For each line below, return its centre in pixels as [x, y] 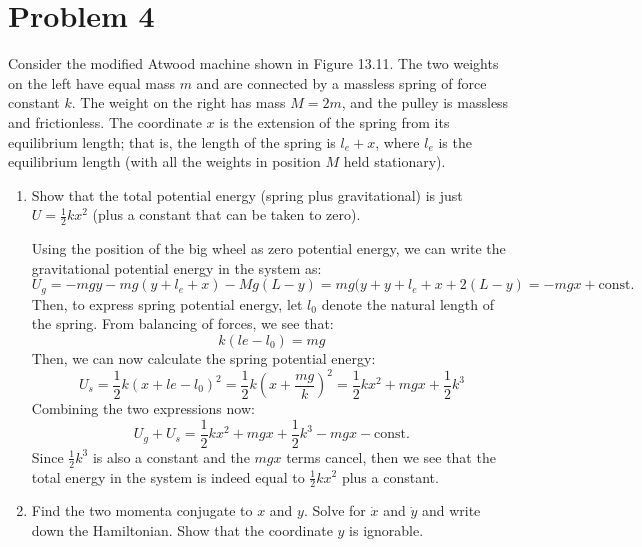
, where [397, 141]
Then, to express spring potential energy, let [167, 303]
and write [451, 510]
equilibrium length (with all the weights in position [164, 161]
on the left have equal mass [91, 82]
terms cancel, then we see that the [391, 456]
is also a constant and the [171, 456]
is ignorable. [386, 529]
